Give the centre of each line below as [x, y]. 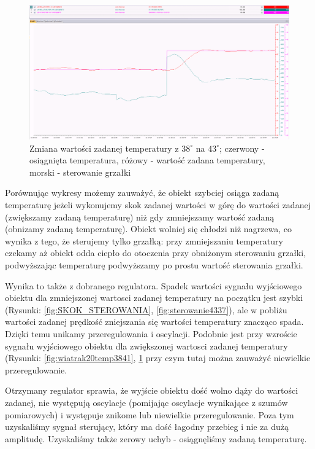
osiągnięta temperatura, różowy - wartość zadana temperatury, [147, 160]
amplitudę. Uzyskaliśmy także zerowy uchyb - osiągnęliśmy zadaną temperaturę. [156, 438]
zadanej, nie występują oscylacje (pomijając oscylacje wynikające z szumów [146, 402]
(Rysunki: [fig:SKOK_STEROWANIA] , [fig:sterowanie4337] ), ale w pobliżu [146, 309]
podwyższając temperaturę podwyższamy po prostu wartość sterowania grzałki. [154, 264]
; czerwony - [242, 148]
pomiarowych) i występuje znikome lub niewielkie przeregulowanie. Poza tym [150, 414]
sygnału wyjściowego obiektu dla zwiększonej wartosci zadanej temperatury [146, 346]
